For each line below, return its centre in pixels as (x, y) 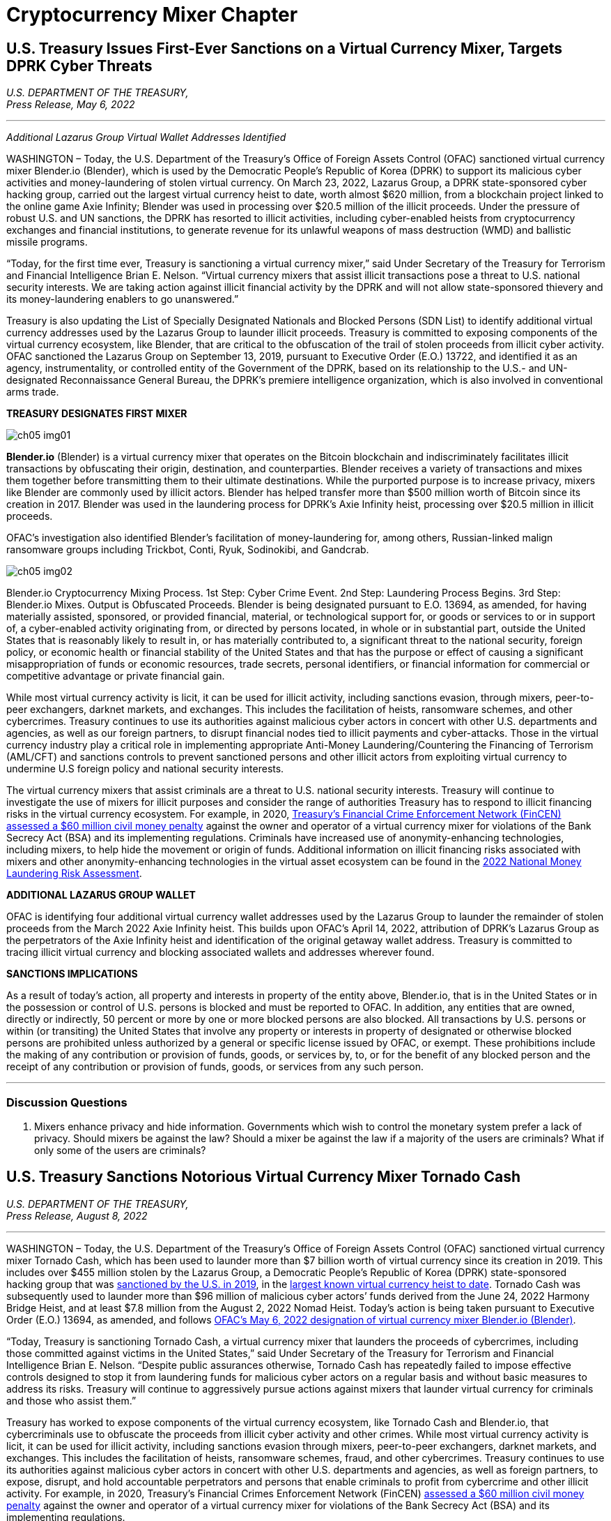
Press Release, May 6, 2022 (71, 105)
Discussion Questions (67, 1102)
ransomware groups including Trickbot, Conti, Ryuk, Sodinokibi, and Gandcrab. (188, 550)
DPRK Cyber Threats (79, 66)
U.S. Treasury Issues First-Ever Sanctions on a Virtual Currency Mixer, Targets (285, 48)
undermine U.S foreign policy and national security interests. (145, 769)
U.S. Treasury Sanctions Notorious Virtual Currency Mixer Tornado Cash (263, 1177)
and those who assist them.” (71, 1400)
